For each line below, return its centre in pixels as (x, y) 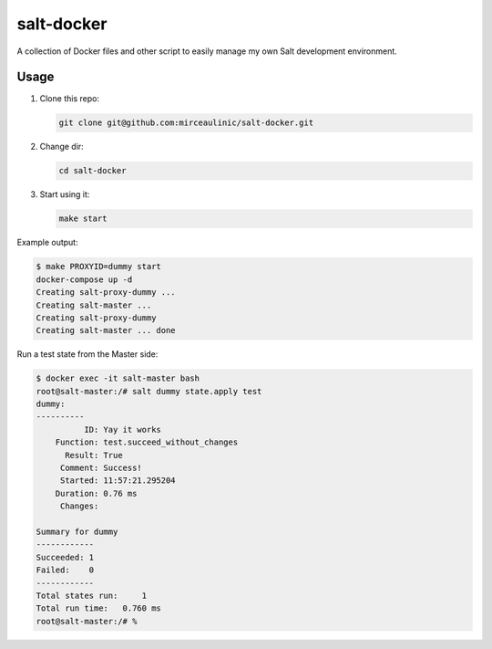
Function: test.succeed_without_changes (147, 442)
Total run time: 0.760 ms (98, 608)
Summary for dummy (77, 531)
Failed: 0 (65, 570)
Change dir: (61, 147)
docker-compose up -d (84, 279)
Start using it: (65, 194)
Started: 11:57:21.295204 (118, 481)
